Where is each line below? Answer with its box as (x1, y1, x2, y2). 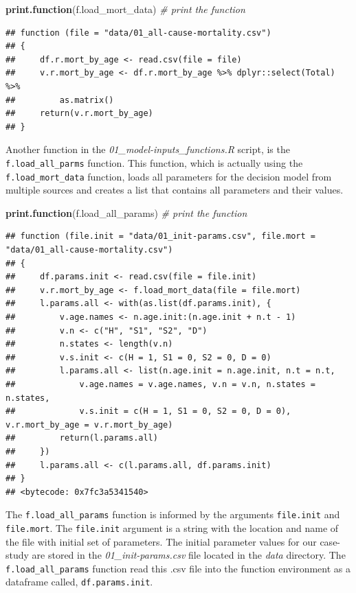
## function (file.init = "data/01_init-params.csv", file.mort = (5, 231, 316, 242)
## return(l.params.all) (5, 433, 158, 443)
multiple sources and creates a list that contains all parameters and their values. (5, 183, 344, 197)
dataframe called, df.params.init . (5, 574, 153, 589)
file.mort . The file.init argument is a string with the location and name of (5, 520, 339, 535)
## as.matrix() (5, 95, 114, 105)
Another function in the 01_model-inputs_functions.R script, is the (5, 142, 290, 156)
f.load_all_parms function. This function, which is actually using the (5, 155, 303, 170)
